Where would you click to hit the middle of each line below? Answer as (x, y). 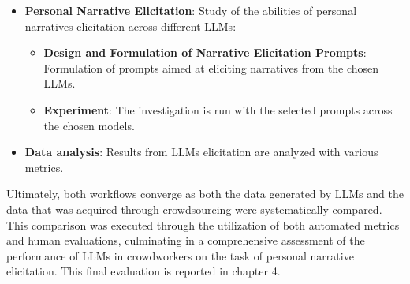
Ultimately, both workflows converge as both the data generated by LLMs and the (205, 194)
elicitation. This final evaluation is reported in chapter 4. (143, 271)
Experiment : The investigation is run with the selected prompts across (218, 109)
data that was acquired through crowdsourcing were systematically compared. (194, 209)
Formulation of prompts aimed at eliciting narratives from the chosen (211, 67)
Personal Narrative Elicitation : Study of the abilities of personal (191, 10)
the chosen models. (89, 125)
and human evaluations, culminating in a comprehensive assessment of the (186, 240)
